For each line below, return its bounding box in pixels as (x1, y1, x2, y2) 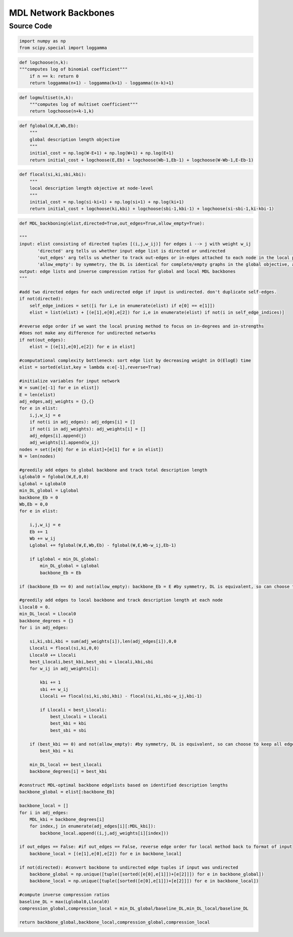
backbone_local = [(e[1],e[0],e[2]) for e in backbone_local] (29, 851, 182, 856)
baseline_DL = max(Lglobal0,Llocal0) (19, 899, 110, 904)
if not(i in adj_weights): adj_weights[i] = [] (29, 426, 146, 432)
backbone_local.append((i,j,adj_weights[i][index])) (40, 830, 169, 836)
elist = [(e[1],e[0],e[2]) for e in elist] (29, 344, 135, 350)
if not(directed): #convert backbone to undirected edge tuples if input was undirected (19, 865, 239, 870)
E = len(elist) (19, 392, 56, 398)
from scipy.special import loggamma (19, 45, 107, 51)
